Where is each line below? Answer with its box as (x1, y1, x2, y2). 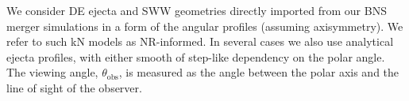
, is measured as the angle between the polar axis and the (118, 64, 399, 80)
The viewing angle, (6, 64, 98, 80)
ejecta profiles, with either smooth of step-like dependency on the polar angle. (6, 48, 385, 65)
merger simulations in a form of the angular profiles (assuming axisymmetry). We (6, 17, 403, 34)
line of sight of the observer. (6, 79, 142, 95)
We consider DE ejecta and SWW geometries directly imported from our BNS (6, 2, 387, 18)
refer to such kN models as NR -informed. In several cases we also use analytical (6, 33, 394, 50)
